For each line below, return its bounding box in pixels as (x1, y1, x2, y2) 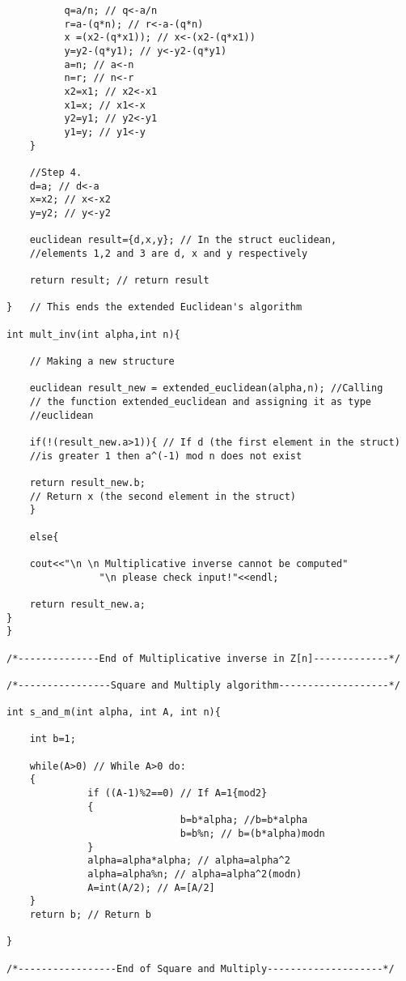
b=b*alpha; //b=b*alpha (180, 814, 308, 826)
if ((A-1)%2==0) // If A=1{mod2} (87, 787, 268, 800)
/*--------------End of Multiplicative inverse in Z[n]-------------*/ (6, 652, 400, 664)
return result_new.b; (29, 476, 146, 488)
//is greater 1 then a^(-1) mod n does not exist (29, 450, 302, 462)
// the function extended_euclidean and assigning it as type (29, 396, 372, 408)
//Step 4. (29, 166, 82, 178)
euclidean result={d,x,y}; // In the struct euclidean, (29, 234, 337, 246)
